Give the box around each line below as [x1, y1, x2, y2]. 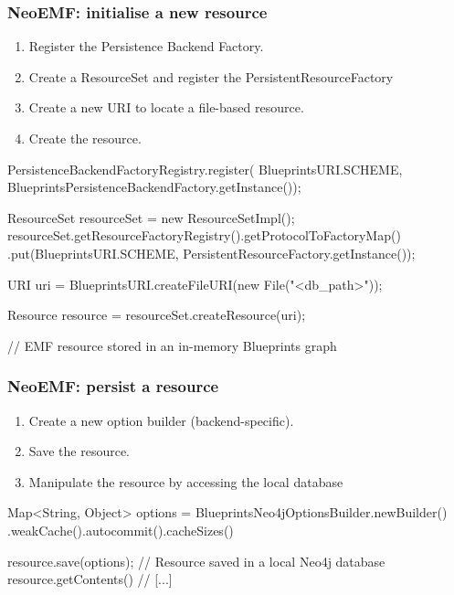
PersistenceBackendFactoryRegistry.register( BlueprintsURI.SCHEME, [7, 159, 403, 178]
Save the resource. [28, 441, 130, 461]
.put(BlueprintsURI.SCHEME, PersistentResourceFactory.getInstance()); [7, 243, 416, 262]
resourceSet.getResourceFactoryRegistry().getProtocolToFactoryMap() [7, 226, 401, 245]
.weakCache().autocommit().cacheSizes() [7, 520, 234, 539]
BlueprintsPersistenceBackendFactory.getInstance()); [7, 177, 301, 197]
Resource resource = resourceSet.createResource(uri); [7, 305, 306, 324]
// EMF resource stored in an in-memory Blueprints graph [7, 335, 337, 355]
